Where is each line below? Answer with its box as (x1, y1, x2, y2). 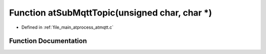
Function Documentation (9, 37, 87, 45)
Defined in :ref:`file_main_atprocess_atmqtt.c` (21, 24, 114, 30)
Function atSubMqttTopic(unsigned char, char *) (9, 7, 212, 18)
